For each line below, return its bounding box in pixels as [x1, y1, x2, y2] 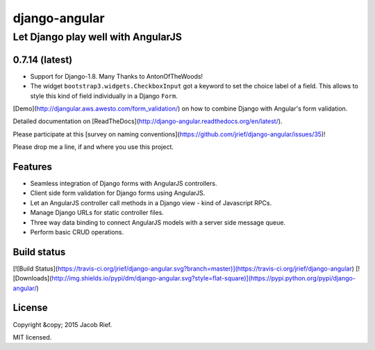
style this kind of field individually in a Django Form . [30, 91, 178, 100]
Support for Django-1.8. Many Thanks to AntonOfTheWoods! [30, 72, 203, 80]
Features [12, 161, 52, 173]
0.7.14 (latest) [12, 54, 73, 65]
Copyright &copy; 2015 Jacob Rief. [12, 320, 112, 328]
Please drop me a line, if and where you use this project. [12, 143, 174, 151]
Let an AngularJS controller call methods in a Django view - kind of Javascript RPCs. [30, 198, 272, 207]
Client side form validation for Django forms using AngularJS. [30, 189, 206, 198]
